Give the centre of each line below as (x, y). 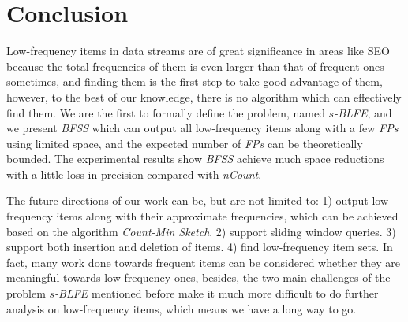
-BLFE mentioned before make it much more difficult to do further (217, 293)
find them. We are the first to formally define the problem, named (166, 112)
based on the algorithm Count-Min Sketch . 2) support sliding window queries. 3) (201, 231)
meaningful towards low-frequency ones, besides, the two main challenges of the (198, 278)
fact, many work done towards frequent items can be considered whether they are (203, 262)
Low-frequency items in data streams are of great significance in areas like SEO (198, 51)
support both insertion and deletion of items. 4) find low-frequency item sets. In (200, 247)
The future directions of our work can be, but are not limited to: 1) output (187, 200)
